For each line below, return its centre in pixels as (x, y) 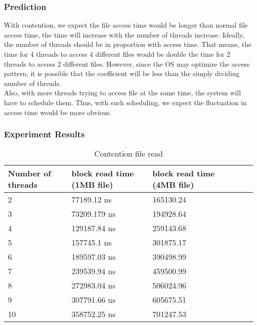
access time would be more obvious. (58, 112)
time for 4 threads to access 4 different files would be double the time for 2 (117, 54)
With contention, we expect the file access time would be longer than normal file (126, 25)
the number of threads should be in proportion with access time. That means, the (128, 44)
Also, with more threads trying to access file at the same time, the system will (123, 93)
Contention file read (128, 154)
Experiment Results (44, 134)
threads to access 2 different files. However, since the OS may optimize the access (127, 63)
